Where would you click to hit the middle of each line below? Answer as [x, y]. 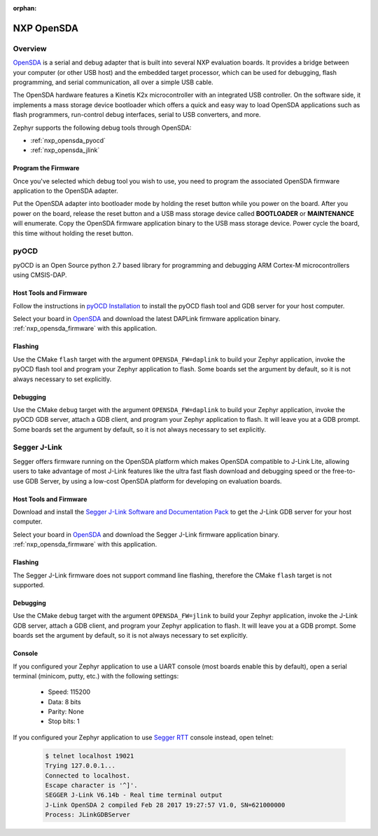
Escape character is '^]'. [91, 785]
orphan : [25, 8]
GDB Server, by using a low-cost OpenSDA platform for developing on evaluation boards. [153, 481]
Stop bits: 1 [64, 721]
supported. [29, 584]
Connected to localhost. [88, 775]
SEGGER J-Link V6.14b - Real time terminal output [134, 795]
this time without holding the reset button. [73, 233]
